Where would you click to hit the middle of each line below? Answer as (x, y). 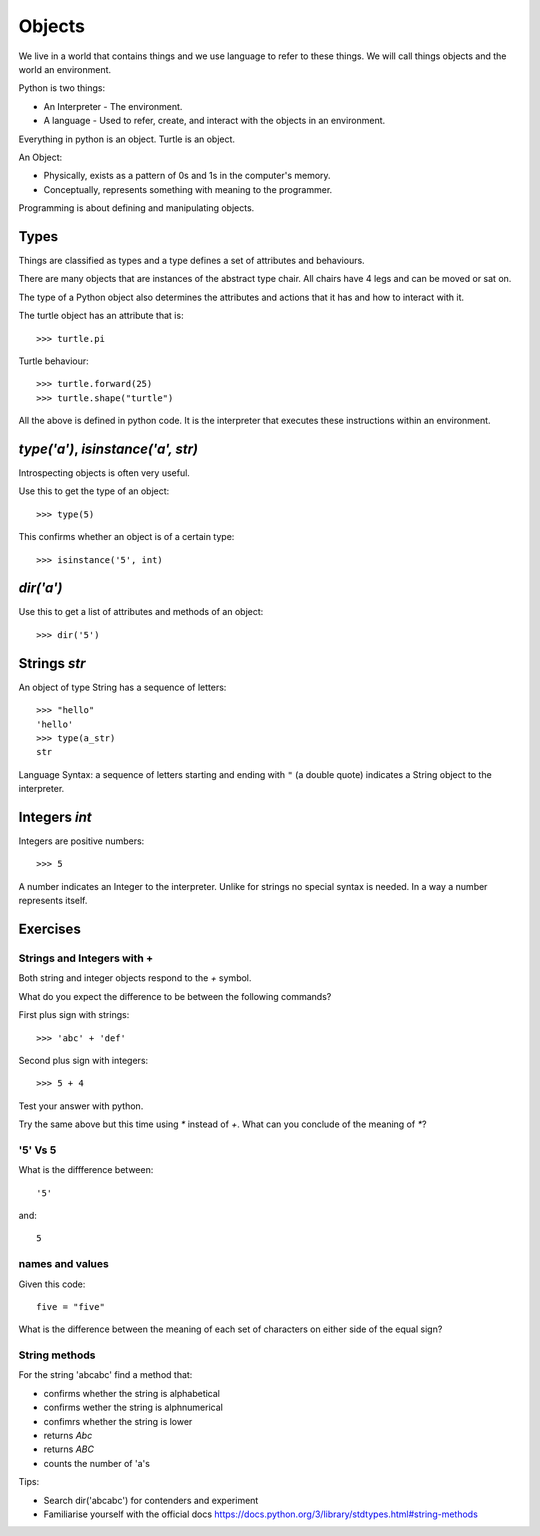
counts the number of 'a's (96, 1463)
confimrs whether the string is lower (118, 1421)
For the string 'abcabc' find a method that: (105, 1375)
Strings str (52, 663)
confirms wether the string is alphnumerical (133, 1407)
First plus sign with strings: (74, 1015)
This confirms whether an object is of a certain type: (126, 537)
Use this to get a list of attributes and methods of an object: (141, 612)
